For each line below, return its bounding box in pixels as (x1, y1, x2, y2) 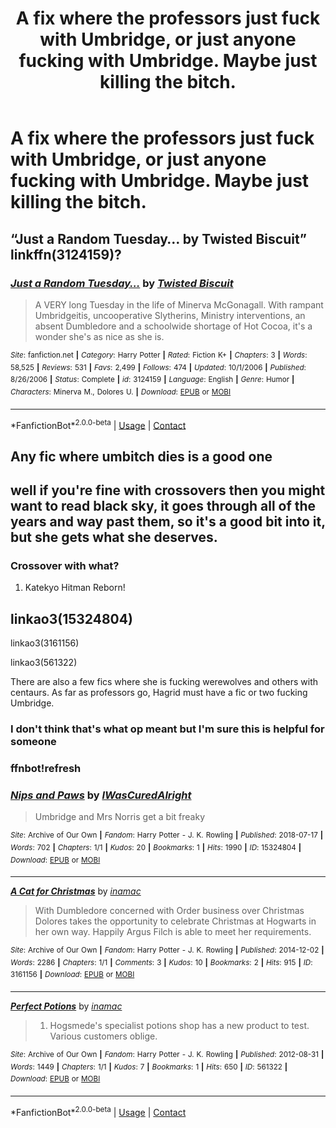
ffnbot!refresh (10, 761, 82, 775)
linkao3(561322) (10, 657, 78, 669)
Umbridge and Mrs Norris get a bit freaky (34, 811, 206, 823)
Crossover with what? (10, 558, 120, 572)
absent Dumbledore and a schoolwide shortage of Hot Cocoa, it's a (34, 320, 313, 332)
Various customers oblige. (49, 1030, 158, 1042)
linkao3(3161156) (10, 637, 80, 649)
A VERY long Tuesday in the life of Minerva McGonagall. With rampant (34, 298, 324, 311)
